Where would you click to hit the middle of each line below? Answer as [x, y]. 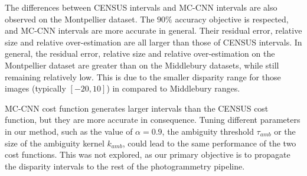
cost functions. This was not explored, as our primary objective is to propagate [148, 154]
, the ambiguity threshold [208, 131]
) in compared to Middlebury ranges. [173, 88]
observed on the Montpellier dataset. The [80, 19]
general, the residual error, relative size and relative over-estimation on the [140, 53]
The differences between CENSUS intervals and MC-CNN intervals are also [141, 7]
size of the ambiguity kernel [55, 143]
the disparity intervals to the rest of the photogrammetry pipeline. [125, 166]
